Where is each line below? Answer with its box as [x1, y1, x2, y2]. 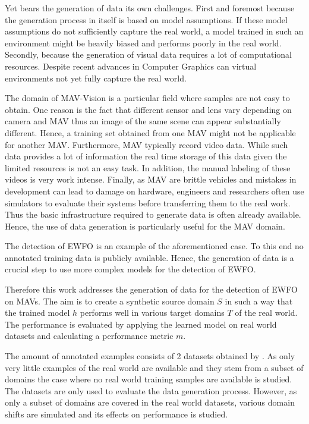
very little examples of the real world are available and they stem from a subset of [5, 361, 304, 373]
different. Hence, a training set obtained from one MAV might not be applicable [5, 126, 296, 139]
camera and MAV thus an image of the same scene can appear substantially [5, 115, 281, 127]
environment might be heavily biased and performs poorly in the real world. [5, 36, 282, 49]
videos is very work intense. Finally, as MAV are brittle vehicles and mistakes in [5, 173, 297, 186]
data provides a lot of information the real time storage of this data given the [5, 150, 287, 162]
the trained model [5, 306, 70, 319]
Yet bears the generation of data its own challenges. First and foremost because [5, 2, 295, 14]
